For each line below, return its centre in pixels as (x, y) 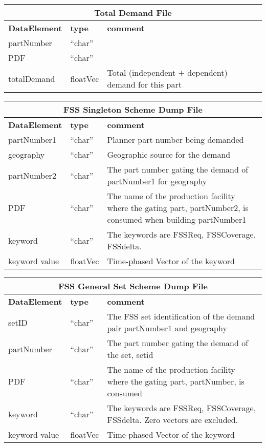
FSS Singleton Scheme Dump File (133, 109)
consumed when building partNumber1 (177, 219)
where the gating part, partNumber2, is (178, 208)
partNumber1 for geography (157, 181)
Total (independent (141, 72)
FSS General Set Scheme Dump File (133, 286)
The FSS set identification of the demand (181, 316)
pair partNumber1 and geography (167, 328)
